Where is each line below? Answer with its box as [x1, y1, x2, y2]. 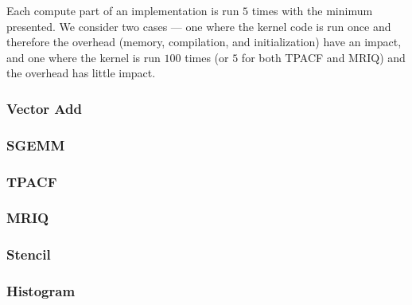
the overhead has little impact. [6, 65, 156, 81]
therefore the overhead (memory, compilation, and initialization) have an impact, [6, 33, 402, 50]
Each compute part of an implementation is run [6, 2, 239, 18]
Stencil [6, 244, 51, 264]
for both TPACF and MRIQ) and [241, 49, 406, 65]
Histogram [6, 281, 76, 301]
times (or [185, 49, 229, 65]
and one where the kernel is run [6, 49, 161, 65]
